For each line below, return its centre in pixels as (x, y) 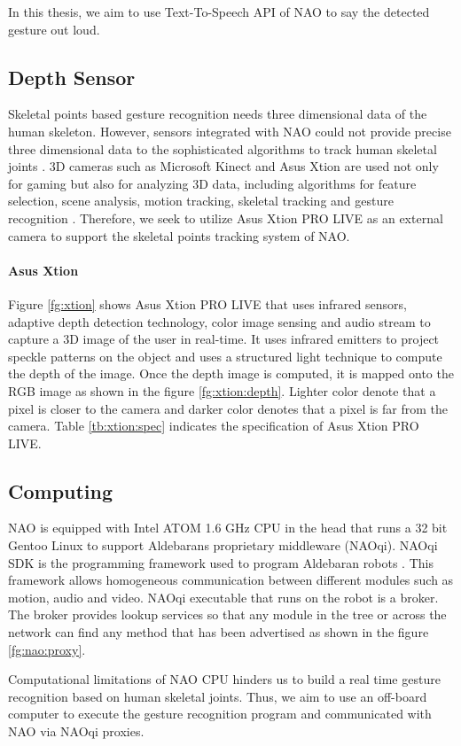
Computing (61, 490)
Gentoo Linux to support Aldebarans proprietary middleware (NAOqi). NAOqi (223, 545)
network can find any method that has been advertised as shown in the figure (219, 632)
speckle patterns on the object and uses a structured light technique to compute (225, 356)
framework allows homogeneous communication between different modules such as (231, 580)
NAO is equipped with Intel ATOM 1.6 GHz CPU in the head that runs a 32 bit (228, 528)
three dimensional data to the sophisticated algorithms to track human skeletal (223, 148)
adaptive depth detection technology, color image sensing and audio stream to (219, 321)
